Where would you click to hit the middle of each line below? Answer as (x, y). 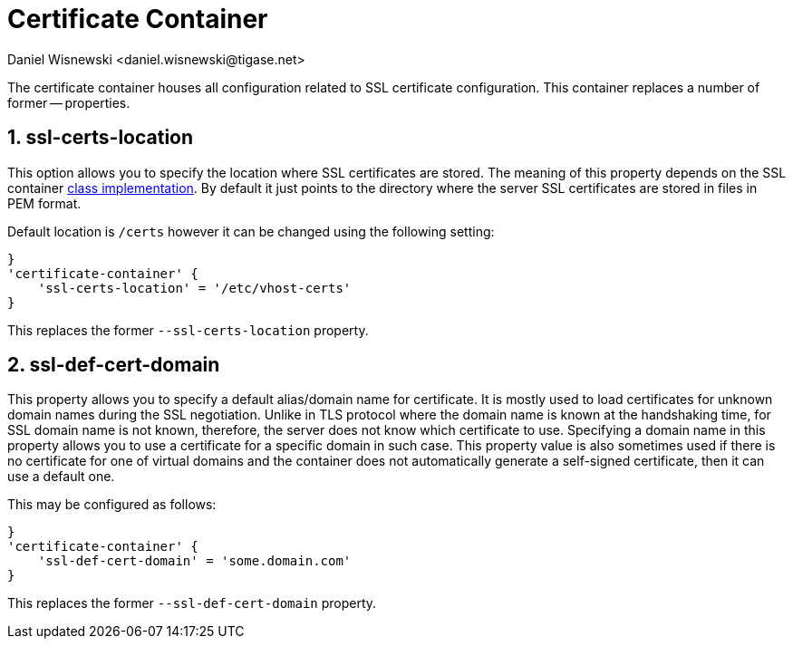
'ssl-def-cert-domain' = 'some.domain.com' (194, 561)
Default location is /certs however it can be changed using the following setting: (251, 231)
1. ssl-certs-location (101, 138)
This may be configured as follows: (112, 505)
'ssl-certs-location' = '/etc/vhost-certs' (194, 288)
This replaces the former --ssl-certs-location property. (188, 330)
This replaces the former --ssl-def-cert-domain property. (192, 603)
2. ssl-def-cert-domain (114, 365)
